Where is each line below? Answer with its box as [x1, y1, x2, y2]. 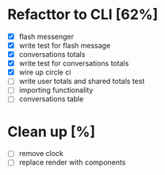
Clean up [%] [7, 123, 96, 140]
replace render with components [18, 158, 126, 167]
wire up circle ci [18, 67, 71, 77]
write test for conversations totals [18, 59, 129, 68]
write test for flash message [18, 41, 111, 50]
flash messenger [18, 32, 75, 41]
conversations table [18, 94, 84, 104]
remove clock [18, 149, 64, 158]
